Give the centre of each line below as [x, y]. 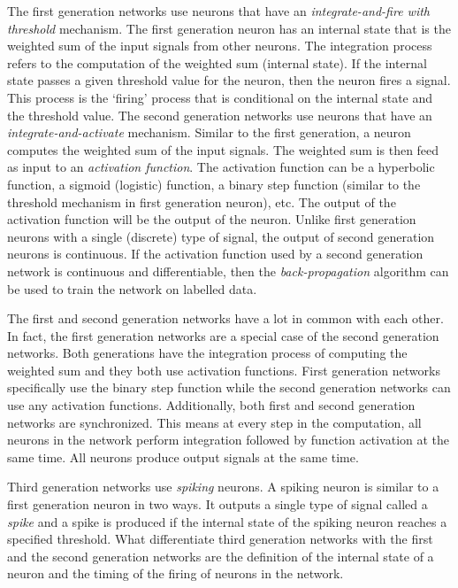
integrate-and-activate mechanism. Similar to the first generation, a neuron [209, 132]
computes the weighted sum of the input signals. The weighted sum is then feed [223, 149]
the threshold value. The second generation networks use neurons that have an [220, 115]
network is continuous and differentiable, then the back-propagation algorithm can [228, 271]
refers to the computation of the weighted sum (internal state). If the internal [217, 62]
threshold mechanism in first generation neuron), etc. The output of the [202, 201]
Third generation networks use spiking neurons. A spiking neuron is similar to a [223, 487]
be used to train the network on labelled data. [132, 288]
